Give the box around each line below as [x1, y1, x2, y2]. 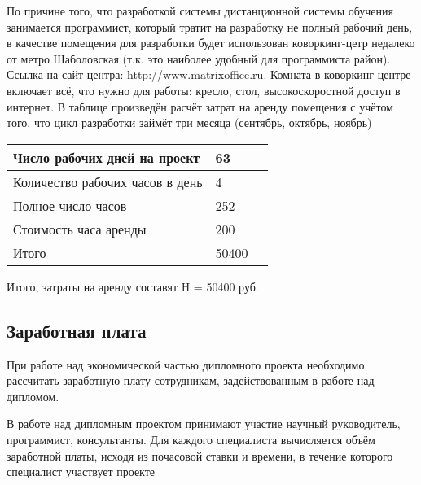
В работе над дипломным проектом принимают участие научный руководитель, [7, 415, 401, 432]
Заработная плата [7, 317, 147, 343]
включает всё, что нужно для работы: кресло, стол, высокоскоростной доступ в [7, 81, 401, 98]
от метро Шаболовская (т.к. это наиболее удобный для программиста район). [7, 50, 391, 67]
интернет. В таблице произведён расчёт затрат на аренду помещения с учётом [7, 98, 393, 115]
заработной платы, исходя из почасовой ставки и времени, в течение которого [7, 447, 393, 464]
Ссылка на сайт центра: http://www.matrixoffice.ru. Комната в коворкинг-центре [7, 66, 411, 83]
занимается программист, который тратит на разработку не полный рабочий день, [7, 18, 413, 35]
